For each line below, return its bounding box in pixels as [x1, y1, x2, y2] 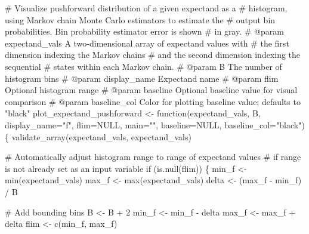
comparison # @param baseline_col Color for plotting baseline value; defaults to [5, 95, 301, 107]
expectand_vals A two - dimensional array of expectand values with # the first [5, 36, 289, 49]
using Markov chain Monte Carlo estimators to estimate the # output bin [5, 13, 276, 26]
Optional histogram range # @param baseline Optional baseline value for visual [5, 84, 298, 96]
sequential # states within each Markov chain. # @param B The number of [5, 60, 282, 72]
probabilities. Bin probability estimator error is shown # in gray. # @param [5, 25, 284, 38]
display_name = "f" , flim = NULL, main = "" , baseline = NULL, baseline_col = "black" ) [5, 118, 305, 131]
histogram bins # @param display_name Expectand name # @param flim [5, 72, 279, 84]
